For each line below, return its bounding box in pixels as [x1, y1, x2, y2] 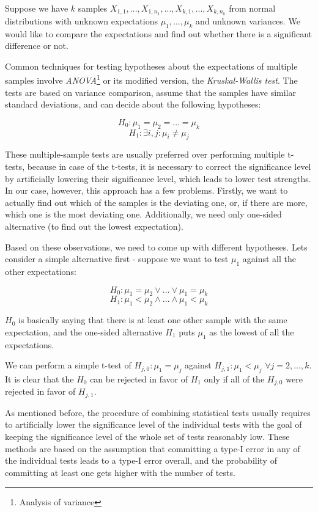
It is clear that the [5, 372, 74, 385]
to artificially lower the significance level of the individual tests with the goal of [5, 418, 302, 431]
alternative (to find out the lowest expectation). [5, 220, 183, 233]
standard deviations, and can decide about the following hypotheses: [5, 98, 261, 111]
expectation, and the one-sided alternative [5, 325, 163, 338]
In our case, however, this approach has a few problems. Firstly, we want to [5, 184, 288, 197]
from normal [229, 2, 276, 14]
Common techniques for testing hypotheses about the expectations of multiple [5, 59, 298, 72]
